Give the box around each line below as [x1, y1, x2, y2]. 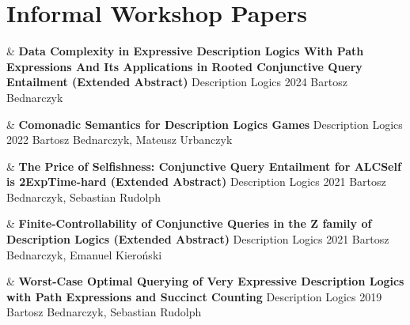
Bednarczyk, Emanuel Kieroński [6, 246, 162, 263]
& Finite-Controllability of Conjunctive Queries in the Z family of [6, 215, 372, 232]
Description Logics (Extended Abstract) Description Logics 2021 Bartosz [6, 231, 389, 248]
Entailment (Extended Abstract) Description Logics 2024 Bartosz [6, 74, 347, 90]
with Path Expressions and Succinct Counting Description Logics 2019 [6, 288, 382, 304]
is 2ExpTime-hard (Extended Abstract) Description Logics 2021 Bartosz [6, 173, 386, 190]
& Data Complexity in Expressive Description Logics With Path [6, 43, 364, 59]
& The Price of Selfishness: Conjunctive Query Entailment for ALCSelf [6, 157, 401, 174]
